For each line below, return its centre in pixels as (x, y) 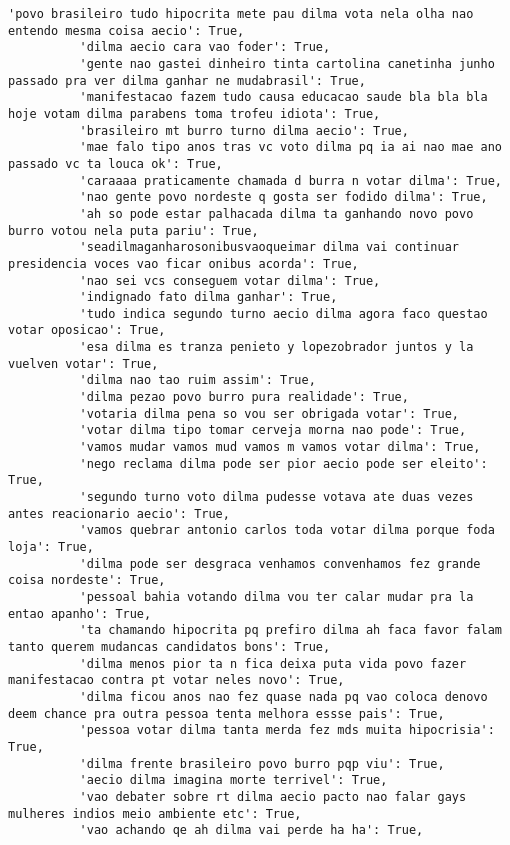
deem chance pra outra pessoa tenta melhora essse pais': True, (226, 713)
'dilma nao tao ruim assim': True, (197, 380)
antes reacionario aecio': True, (119, 513)
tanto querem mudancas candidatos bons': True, (169, 646)
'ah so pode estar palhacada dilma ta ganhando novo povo (276, 213)
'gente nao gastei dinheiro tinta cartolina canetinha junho (287, 63)
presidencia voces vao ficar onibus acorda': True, (183, 263)
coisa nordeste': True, (87, 580)
